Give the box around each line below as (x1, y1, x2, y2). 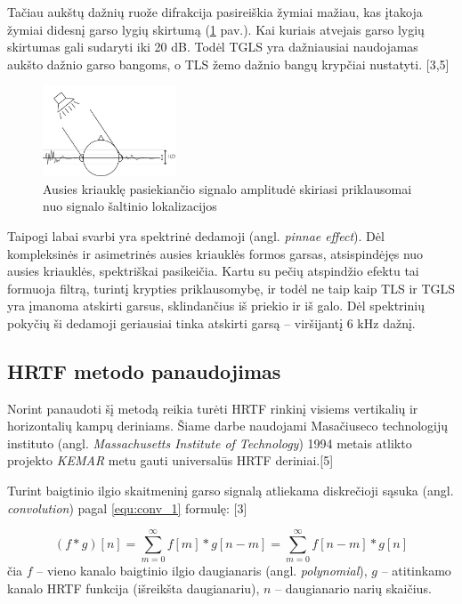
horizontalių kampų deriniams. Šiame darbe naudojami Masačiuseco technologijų (7, 416, 449, 435)
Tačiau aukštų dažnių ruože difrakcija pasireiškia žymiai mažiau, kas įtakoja (7, 3, 423, 20)
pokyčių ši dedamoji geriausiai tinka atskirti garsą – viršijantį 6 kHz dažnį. (7, 313, 416, 332)
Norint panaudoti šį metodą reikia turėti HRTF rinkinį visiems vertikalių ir (7, 399, 418, 417)
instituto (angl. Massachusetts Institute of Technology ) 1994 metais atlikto (7, 433, 412, 452)
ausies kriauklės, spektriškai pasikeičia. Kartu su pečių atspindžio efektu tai (7, 262, 419, 280)
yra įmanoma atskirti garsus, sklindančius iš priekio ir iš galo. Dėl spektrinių (7, 296, 425, 315)
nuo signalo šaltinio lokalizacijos (43, 197, 217, 215)
